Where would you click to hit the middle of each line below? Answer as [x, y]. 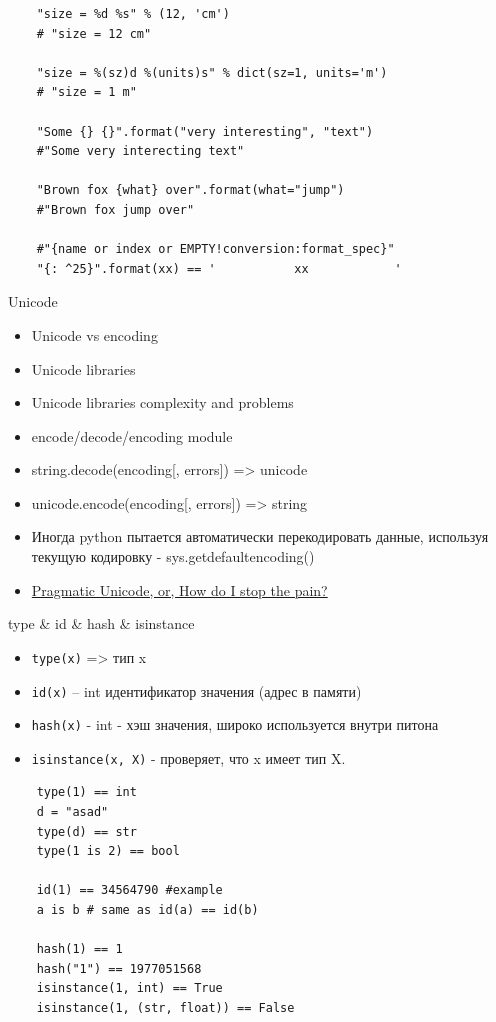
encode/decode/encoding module [132, 435]
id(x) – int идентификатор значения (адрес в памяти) [196, 690]
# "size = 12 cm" [94, 33]
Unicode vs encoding [94, 334]
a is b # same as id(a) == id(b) [147, 910]
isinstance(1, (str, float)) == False [165, 1008]
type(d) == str [86, 831]
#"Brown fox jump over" [115, 209]
